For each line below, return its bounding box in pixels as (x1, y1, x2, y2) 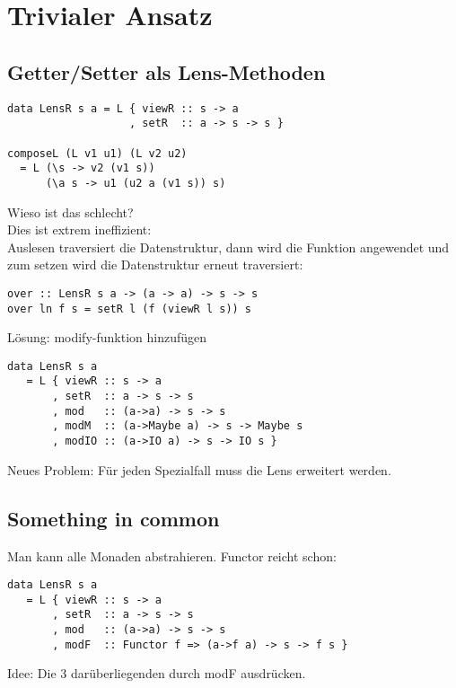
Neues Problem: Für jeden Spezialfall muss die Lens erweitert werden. (7, 460, 391, 479)
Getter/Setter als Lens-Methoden (7, 57, 326, 85)
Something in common (7, 504, 220, 532)
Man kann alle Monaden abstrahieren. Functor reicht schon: (7, 546, 337, 565)
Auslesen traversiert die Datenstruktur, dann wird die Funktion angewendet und (7, 237, 450, 256)
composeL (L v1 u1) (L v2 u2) (7, 146, 188, 160)
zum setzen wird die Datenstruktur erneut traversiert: (7, 255, 303, 274)
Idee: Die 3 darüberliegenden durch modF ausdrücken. (7, 664, 306, 683)
